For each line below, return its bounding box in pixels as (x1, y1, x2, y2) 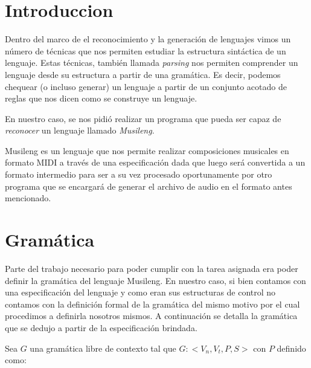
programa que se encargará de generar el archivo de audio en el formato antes (5, 179, 292, 192)
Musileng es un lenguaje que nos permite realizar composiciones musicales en (5, 144, 289, 157)
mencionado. (5, 192, 51, 204)
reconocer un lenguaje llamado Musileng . (5, 124, 155, 137)
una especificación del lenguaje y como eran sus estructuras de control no (5, 286, 276, 299)
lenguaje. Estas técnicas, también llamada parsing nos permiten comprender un (5, 56, 298, 69)
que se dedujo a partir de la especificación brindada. (5, 321, 197, 334)
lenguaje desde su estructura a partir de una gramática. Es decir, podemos (5, 68, 281, 80)
